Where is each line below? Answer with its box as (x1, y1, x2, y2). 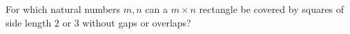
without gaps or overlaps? (82, 15, 191, 29)
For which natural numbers (6, 2, 121, 16)
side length (6, 15, 52, 29)
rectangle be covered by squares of (199, 2, 344, 16)
